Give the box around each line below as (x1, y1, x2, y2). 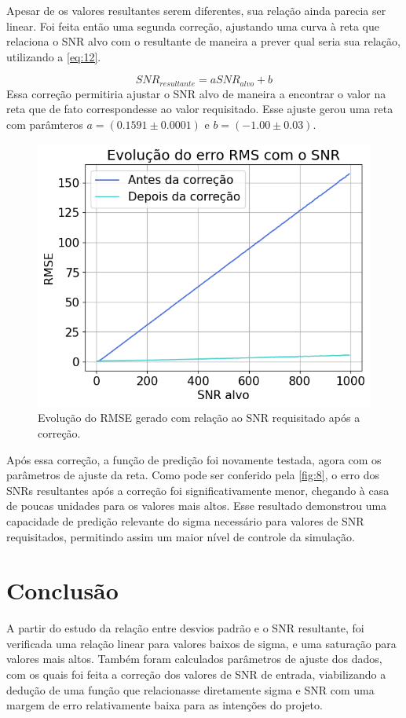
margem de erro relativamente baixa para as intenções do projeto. (6, 697, 323, 713)
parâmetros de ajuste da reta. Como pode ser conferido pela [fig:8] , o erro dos (6, 467, 380, 483)
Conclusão (6, 574, 119, 606)
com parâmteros (6, 116, 83, 133)
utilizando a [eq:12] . (6, 48, 101, 64)
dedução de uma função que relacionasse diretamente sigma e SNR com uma (6, 681, 375, 698)
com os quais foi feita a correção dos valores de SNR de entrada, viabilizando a (6, 666, 386, 683)
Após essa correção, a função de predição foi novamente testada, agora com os (6, 451, 382, 467)
